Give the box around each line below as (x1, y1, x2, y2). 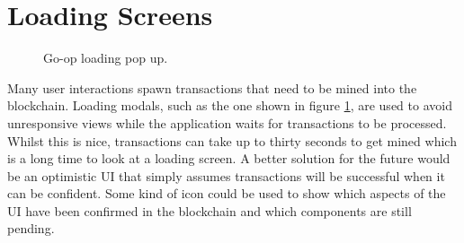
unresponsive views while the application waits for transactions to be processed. (7, 113, 447, 132)
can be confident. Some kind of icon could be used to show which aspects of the (7, 184, 446, 203)
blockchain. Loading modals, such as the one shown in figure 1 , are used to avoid (7, 96, 452, 115)
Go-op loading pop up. (43, 48, 168, 67)
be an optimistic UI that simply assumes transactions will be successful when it (7, 166, 445, 185)
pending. (7, 219, 55, 238)
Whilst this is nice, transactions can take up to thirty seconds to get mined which (7, 131, 457, 150)
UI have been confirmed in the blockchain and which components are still (7, 201, 412, 220)
